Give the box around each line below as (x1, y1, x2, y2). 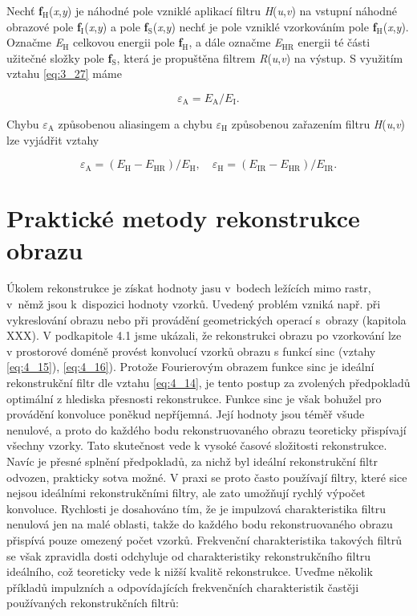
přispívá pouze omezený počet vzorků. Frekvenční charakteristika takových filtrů (6, 531, 402, 548)
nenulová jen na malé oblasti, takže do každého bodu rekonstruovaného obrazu (6, 516, 393, 532)
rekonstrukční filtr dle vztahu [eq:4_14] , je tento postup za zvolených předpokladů (6, 374, 411, 391)
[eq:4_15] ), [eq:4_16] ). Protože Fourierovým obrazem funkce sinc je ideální (6, 358, 374, 375)
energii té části (298, 34, 370, 51)
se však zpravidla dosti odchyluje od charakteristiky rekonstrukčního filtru (6, 547, 371, 564)
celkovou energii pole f (72, 34, 183, 51)
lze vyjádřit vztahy (6, 131, 99, 148)
